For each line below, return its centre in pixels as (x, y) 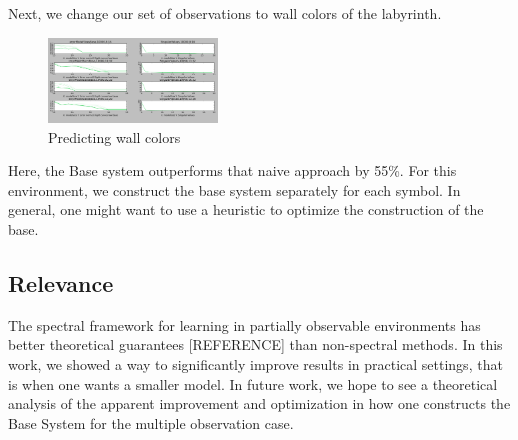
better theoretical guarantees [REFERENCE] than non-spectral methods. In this (255, 344)
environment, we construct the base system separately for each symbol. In (234, 189)
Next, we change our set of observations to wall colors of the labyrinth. (225, 13)
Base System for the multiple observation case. (151, 422)
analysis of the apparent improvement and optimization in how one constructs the (259, 403)
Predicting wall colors (114, 136)
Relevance (61, 282)
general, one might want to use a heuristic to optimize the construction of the (246, 209)
